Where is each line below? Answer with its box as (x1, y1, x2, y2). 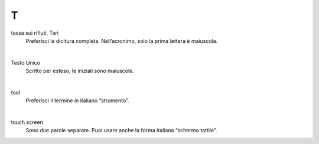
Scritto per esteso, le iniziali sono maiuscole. (25, 68, 134, 75)
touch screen (11, 119, 44, 126)
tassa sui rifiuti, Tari (11, 29, 59, 36)
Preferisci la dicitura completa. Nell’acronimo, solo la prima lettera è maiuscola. (25, 37, 218, 44)
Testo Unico (11, 59, 41, 66)
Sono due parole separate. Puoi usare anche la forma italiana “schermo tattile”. (25, 127, 217, 134)
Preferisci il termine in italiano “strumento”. (25, 97, 129, 104)
